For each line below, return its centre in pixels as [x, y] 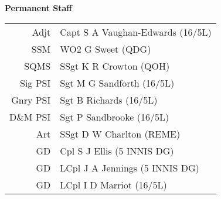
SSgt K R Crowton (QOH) [115, 66]
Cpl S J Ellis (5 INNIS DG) [117, 150]
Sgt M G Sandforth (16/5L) [117, 83]
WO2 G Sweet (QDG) [106, 49]
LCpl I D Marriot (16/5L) [113, 184]
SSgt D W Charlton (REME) [120, 133]
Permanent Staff [38, 8]
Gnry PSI [31, 99]
